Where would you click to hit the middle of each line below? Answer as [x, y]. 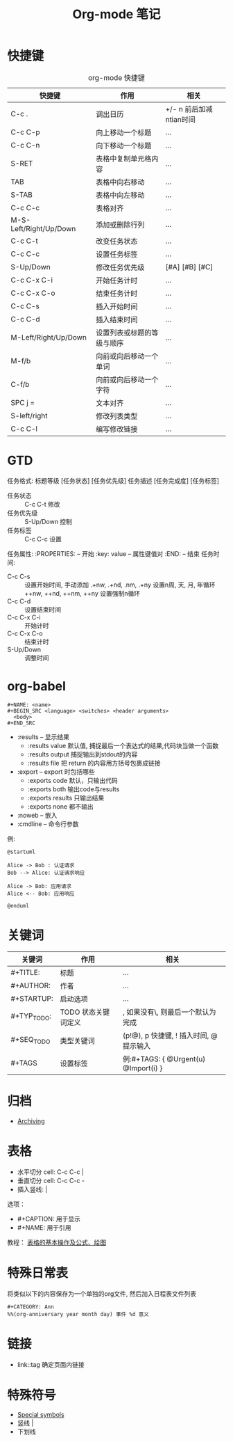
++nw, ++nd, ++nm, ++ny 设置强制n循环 [83, 593]
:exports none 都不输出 [60, 806]
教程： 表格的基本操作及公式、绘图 [57, 1242]
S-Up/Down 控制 [49, 521]
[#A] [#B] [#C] [189, 267]
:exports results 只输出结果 [66, 798]
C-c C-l [24, 429]
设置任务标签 [117, 254]
